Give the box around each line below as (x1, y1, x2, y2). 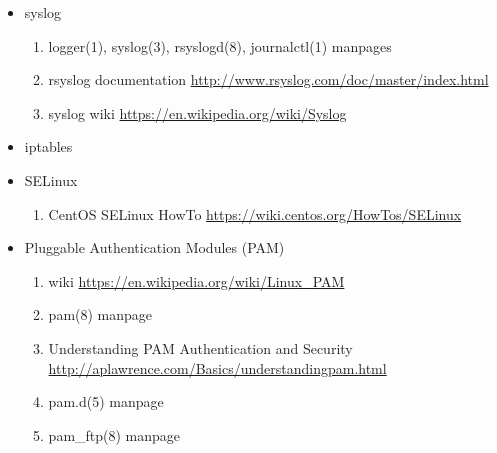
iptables (24, 136, 73, 157)
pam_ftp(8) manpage (48, 424, 181, 445)
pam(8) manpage (48, 304, 153, 325)
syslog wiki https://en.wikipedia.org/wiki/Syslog (48, 102, 347, 123)
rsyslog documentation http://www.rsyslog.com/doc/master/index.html (48, 69, 489, 90)
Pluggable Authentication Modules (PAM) (24, 237, 285, 258)
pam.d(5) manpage (48, 391, 164, 412)
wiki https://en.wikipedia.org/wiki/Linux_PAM (48, 270, 345, 291)
